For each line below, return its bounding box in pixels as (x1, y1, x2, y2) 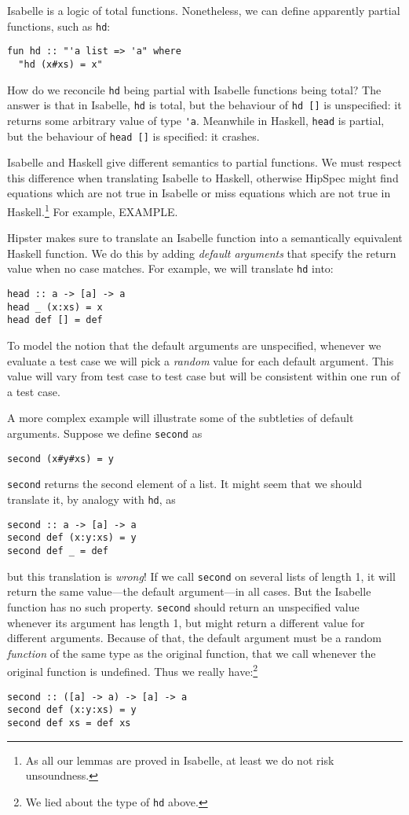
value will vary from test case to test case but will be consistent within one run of (7, 368, 400, 384)
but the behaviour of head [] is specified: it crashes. (7, 127, 260, 144)
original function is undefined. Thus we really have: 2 (7, 661, 258, 679)
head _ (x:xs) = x (7, 301, 103, 313)
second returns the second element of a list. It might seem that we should (7, 475, 363, 492)
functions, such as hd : (7, 17, 111, 34)
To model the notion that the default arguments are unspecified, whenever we (7, 337, 382, 354)
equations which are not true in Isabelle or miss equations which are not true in (7, 185, 391, 201)
